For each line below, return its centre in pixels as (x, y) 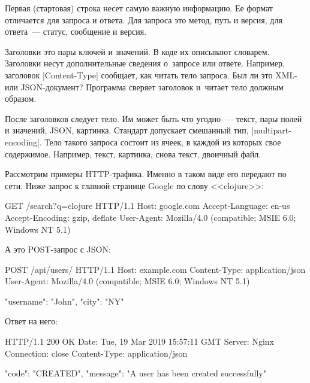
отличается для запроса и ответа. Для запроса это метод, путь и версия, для (144, 19)
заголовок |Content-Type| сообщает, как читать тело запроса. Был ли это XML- (151, 75)
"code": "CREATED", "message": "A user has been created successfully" (136, 373)
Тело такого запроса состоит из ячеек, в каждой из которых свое (163, 142)
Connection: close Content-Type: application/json (96, 353)
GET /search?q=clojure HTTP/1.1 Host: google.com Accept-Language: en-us (148, 206)
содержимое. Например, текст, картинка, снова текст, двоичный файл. (133, 153)
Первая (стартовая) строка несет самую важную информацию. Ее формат (139, 8)
